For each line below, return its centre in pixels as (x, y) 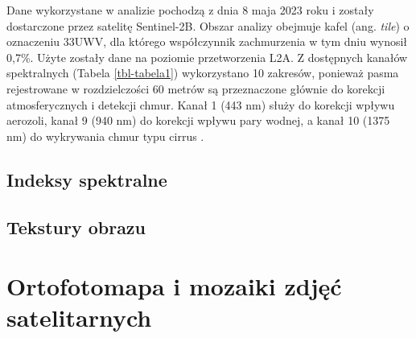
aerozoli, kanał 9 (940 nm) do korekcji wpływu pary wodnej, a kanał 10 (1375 (198, 120)
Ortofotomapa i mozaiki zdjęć (174, 286)
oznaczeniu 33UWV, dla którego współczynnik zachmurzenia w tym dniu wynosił (207, 41)
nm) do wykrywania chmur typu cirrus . (105, 136)
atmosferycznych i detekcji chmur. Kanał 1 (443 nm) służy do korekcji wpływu (201, 104)
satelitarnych (79, 317)
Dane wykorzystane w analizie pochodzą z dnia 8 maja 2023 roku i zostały (190, 10)
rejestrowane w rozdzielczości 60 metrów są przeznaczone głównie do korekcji (196, 88)
